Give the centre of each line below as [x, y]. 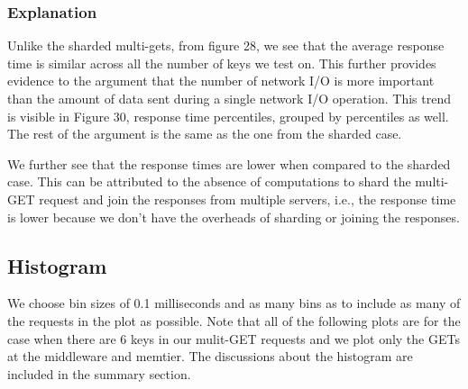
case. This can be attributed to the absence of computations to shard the [209, 181]
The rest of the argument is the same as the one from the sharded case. [205, 134]
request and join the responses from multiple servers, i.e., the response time [248, 199]
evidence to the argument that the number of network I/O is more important [221, 81]
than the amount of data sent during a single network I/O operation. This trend [229, 98]
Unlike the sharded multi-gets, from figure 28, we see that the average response [226, 45]
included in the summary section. [99, 373]
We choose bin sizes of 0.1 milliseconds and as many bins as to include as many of [234, 303]
